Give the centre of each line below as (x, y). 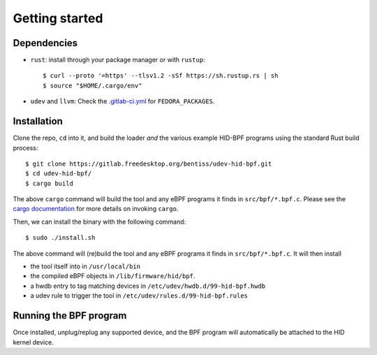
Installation (38, 121)
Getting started (58, 18)
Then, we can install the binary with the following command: (99, 222)
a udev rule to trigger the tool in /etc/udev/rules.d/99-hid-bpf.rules (139, 296)
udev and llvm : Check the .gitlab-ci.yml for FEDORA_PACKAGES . (123, 101)
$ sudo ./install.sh (60, 238)
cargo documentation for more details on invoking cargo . (96, 209)
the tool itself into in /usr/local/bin (86, 266)
